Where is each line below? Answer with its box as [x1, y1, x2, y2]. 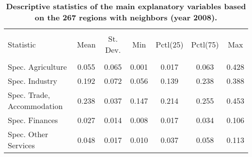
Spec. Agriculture [8, 61, 67, 72]
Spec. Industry [8, 75, 57, 86]
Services [8, 140, 35, 151]
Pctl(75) [191, 38, 219, 50]
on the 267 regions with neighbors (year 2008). [34, 12, 218, 23]
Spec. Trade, [8, 89, 50, 100]
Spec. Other [8, 128, 48, 140]
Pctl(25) [156, 38, 184, 50]
